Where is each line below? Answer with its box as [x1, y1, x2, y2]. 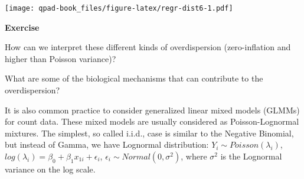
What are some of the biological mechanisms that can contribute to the [5, 72, 263, 84]
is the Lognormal [220, 150, 282, 162]
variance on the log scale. [5, 163, 96, 175]
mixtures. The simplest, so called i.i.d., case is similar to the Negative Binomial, [5, 126, 294, 139]
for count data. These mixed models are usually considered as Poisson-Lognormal [5, 115, 299, 128]
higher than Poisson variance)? [5, 52, 116, 64]
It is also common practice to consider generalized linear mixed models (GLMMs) [5, 103, 300, 116]
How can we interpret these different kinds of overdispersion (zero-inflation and [5, 41, 291, 53]
